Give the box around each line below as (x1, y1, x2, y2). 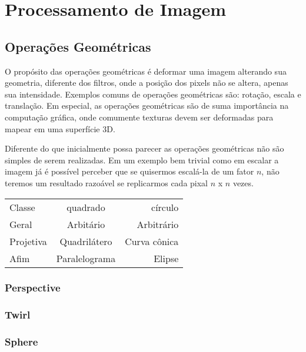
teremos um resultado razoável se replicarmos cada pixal (5, 176, 208, 189)
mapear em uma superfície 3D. (5, 122, 115, 135)
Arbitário (66, 217, 105, 231)
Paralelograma (56, 251, 116, 265)
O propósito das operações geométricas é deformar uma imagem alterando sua (5, 65, 287, 77)
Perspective (5, 280, 61, 295)
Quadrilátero (59, 234, 112, 248)
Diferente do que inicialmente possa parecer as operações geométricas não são (5, 142, 284, 155)
